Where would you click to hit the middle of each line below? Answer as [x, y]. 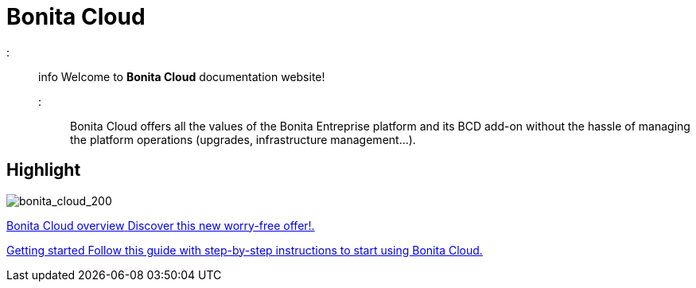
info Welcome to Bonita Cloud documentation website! [182, 76]
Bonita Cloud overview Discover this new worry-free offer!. [161, 225]
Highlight [44, 170]
